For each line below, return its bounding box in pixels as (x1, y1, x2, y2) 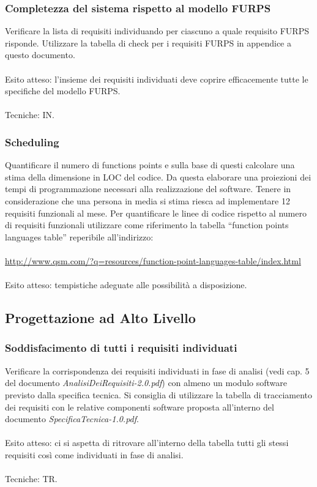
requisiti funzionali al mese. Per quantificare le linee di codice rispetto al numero (5, 206, 307, 219)
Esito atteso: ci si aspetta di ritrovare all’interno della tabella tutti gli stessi (5, 436, 289, 449)
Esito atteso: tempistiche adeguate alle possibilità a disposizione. (5, 278, 247, 291)
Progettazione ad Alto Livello (5, 308, 196, 327)
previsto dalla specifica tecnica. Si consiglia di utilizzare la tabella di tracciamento (5, 388, 313, 401)
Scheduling (5, 134, 59, 149)
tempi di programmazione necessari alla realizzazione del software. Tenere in (5, 182, 291, 195)
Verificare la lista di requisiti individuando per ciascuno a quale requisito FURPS (5, 24, 309, 37)
